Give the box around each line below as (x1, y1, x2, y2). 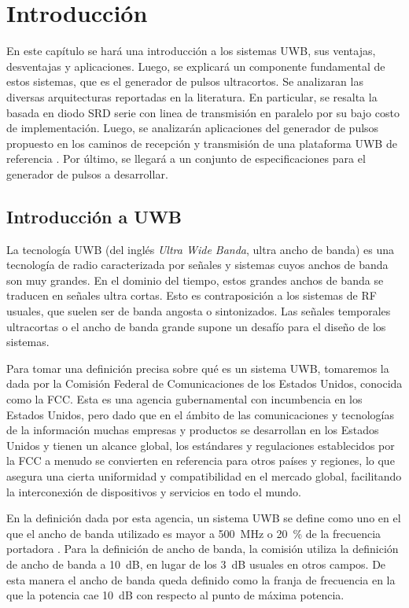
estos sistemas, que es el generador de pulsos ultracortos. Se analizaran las (6, 73, 363, 90)
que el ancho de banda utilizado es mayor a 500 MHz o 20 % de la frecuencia (6, 525, 381, 541)
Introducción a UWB (6, 204, 182, 228)
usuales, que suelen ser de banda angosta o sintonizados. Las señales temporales (6, 303, 391, 319)
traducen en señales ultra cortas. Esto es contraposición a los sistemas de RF (6, 287, 377, 304)
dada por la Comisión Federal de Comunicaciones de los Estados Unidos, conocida (6, 375, 403, 392)
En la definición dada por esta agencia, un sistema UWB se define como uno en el (6, 510, 401, 526)
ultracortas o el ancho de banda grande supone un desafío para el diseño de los (6, 318, 386, 334)
